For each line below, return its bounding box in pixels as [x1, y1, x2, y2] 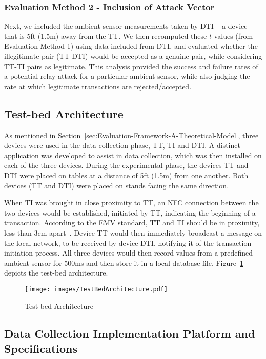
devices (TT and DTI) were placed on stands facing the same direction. [4, 180, 229, 191]
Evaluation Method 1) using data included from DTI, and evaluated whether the [4, 40, 258, 51]
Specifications [4, 340, 78, 356]
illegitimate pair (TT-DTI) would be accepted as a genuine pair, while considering [4, 51, 262, 61]
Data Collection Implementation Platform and [4, 325, 255, 341]
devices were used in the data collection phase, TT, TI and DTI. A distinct [4, 140, 240, 151]
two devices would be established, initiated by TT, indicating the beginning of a [4, 207, 256, 218]
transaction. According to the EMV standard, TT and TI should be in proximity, [4, 217, 260, 228]
